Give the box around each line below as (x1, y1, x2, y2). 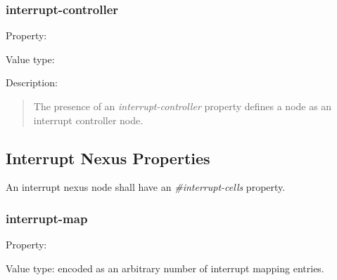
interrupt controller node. (33, 112, 144, 127)
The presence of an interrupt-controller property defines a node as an (33, 99, 332, 113)
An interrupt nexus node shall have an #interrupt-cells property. (6, 180, 286, 194)
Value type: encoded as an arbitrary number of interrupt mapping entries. (6, 260, 324, 275)
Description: (6, 75, 58, 90)
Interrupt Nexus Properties (6, 147, 210, 168)
